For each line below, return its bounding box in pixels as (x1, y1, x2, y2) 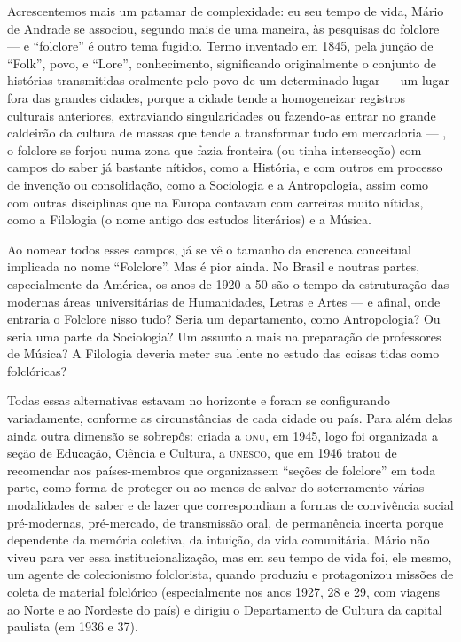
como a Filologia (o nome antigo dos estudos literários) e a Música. (7, 210, 371, 229)
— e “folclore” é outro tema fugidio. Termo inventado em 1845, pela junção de (7, 36, 434, 55)
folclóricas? (7, 361, 67, 380)
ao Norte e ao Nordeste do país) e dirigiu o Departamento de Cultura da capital (7, 599, 442, 618)
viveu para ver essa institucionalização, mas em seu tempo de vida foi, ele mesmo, (7, 547, 452, 566)
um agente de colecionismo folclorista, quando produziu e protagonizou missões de (7, 565, 454, 583)
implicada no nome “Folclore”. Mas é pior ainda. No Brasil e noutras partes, (7, 257, 420, 276)
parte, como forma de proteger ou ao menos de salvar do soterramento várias (7, 478, 425, 497)
